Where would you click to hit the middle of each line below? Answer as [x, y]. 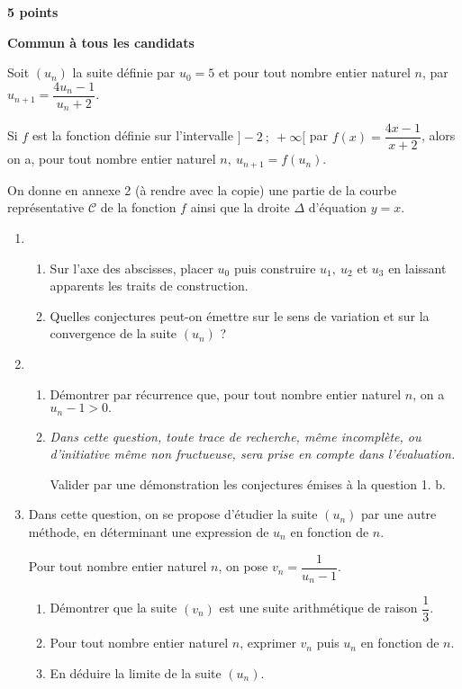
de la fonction [138, 207]
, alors [438, 135]
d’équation [338, 207]
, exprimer [268, 643]
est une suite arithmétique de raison [318, 608]
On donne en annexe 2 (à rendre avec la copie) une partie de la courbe [202, 189]
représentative [46, 207]
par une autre [399, 514]
